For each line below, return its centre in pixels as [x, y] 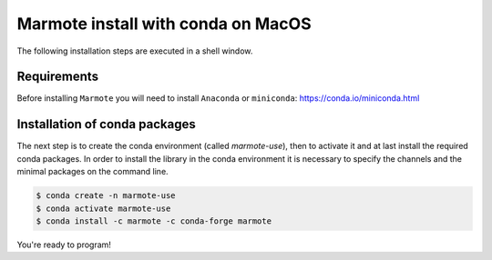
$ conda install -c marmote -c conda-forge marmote [154, 221]
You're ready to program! [64, 245]
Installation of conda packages [106, 124]
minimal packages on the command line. [92, 172]
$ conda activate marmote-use [103, 208]
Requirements [58, 77]
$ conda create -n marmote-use [106, 196]
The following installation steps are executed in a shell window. [135, 51]
